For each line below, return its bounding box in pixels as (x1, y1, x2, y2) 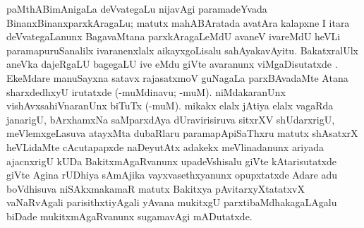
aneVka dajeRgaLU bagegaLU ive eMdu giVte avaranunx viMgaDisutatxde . (6, 56, 338, 71)
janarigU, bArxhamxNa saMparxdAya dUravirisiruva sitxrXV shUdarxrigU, (6, 112, 335, 126)
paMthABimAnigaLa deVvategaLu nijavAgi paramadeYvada (6, 1, 267, 16)
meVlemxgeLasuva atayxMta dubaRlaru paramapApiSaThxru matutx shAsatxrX (6, 126, 358, 140)
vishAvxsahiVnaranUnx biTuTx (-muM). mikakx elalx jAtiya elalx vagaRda (6, 98, 334, 113)
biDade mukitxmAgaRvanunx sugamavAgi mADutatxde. (6, 208, 253, 223)
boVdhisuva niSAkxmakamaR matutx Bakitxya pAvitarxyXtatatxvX (6, 181, 305, 196)
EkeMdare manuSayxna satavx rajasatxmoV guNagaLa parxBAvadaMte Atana (6, 70, 348, 85)
